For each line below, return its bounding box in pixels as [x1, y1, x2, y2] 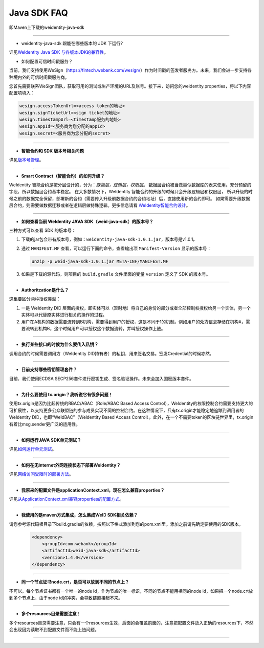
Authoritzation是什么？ [21, 287, 69, 293]
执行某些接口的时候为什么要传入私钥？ [21, 341, 99, 347]
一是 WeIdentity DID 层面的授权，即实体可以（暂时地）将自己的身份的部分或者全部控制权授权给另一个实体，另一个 [21, 305, 251, 311]
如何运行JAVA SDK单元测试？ [21, 437, 82, 443]
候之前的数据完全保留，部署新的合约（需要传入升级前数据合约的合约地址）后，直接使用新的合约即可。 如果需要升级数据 [9, 196, 250, 201]
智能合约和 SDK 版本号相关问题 [21, 148, 84, 154]
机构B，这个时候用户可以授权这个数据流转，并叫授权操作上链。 [38, 326, 166, 332]
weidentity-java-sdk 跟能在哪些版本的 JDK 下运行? [21, 40, 123, 46]
